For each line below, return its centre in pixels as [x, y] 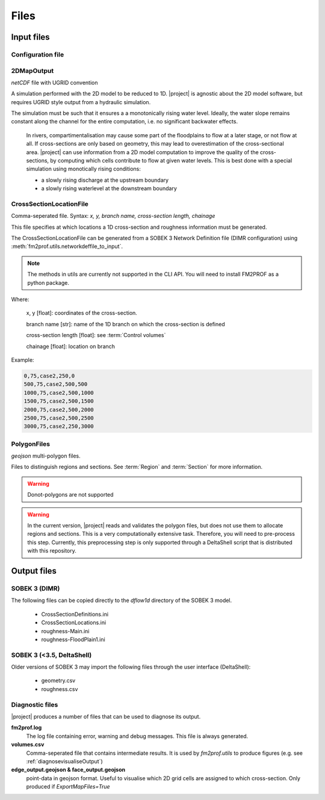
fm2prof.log [26, 728]
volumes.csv [28, 745]
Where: [20, 299]
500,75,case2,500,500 [56, 384]
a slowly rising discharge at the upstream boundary [105, 180]
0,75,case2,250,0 [49, 376]
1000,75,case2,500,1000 [59, 392]
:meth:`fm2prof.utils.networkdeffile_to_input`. [67, 246]
